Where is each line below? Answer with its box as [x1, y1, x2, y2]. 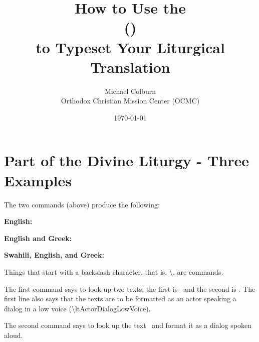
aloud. [4, 329, 23, 340]
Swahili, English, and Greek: [4, 250, 104, 260]
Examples [4, 170, 72, 190]
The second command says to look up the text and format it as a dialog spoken [4, 320, 251, 330]
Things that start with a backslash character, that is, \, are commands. [4, 266, 223, 277]
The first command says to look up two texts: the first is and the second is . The [4, 283, 255, 294]
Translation [90, 56, 170, 77]
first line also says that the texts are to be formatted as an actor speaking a [4, 293, 236, 304]
